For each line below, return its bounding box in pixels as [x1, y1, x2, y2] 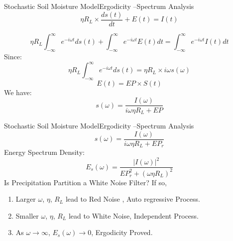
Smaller [15, 210, 39, 221]
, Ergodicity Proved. [91, 227, 153, 238]
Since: [4, 51, 22, 61]
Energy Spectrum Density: [4, 147, 85, 157]
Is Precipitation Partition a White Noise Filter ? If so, [4, 177, 167, 187]
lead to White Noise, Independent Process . [68, 210, 199, 221]
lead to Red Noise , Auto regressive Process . [65, 194, 200, 204]
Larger [15, 194, 36, 204]
